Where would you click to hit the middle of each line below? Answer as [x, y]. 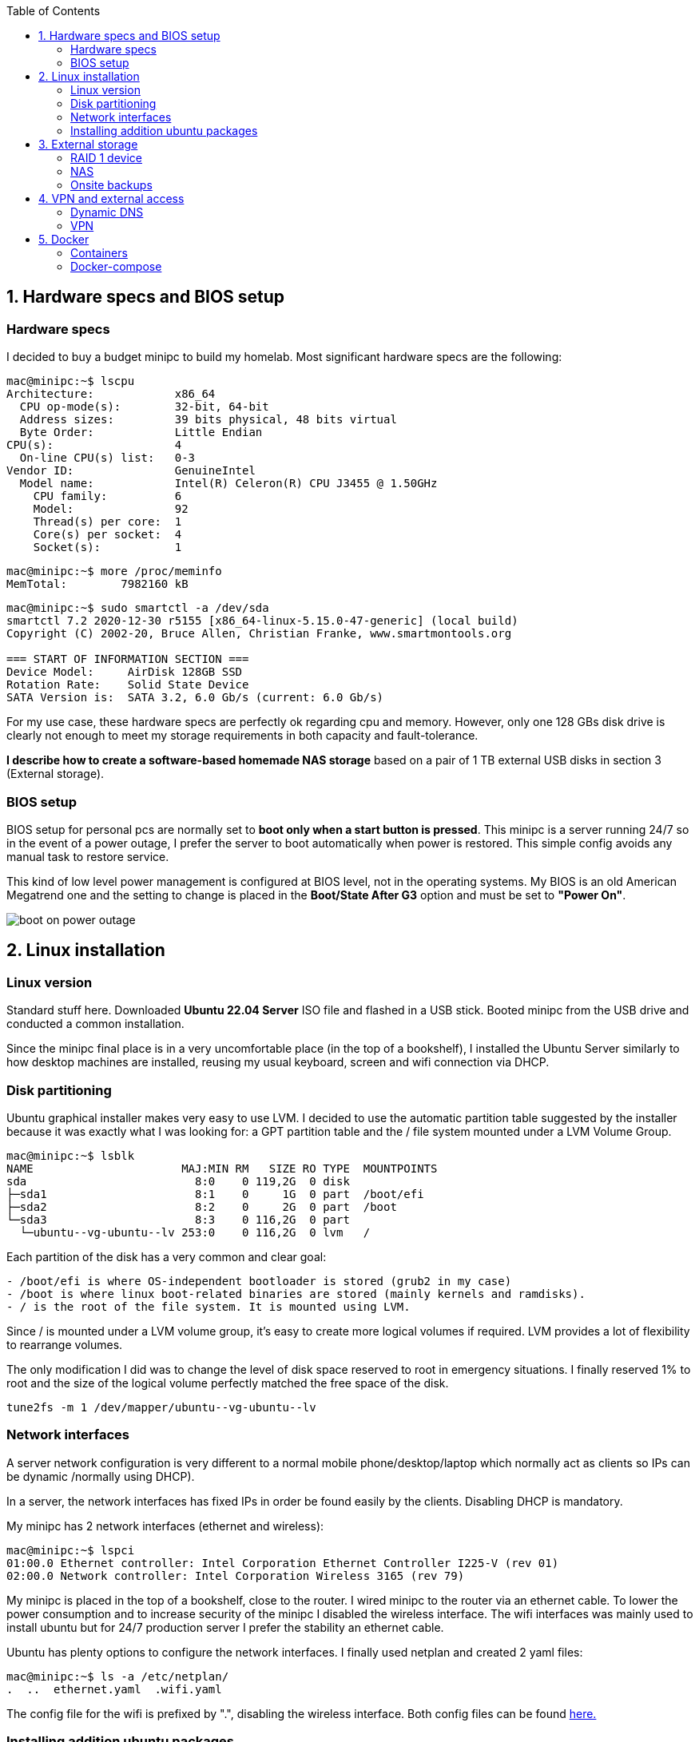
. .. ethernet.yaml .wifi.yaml [114, 1689]
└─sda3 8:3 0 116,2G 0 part [178, 1219]
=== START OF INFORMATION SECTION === [128, 659]
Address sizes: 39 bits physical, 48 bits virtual [208, 420]
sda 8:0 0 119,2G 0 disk [178, 1181]
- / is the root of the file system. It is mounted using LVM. [209, 1306]
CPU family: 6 [107, 496]
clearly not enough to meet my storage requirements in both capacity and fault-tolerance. [242, 736]
